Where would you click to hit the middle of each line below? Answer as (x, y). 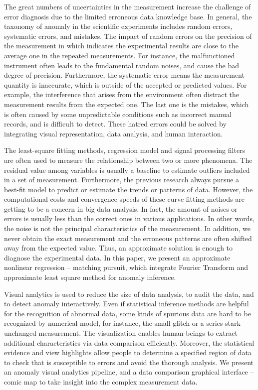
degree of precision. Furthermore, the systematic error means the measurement (124, 75)
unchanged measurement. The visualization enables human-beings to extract (121, 333)
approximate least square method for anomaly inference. (90, 277)
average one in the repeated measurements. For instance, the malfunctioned (120, 55)
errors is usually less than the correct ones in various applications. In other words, (129, 218)
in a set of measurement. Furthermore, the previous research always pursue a (122, 180)
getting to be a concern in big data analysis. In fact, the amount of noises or (121, 208)
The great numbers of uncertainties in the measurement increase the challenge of (128, 6)
